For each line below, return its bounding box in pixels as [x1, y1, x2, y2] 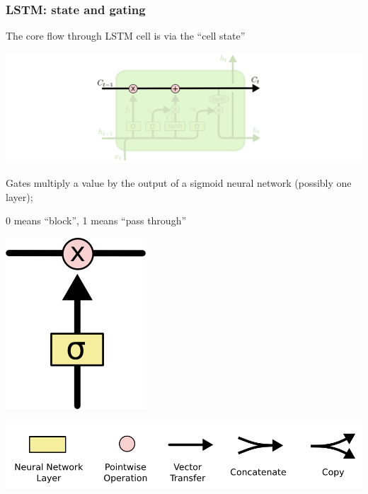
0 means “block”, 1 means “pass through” [6, 213, 187, 228]
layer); [6, 189, 33, 204]
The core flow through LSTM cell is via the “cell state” [6, 28, 246, 43]
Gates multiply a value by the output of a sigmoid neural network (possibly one [6, 175, 352, 190]
